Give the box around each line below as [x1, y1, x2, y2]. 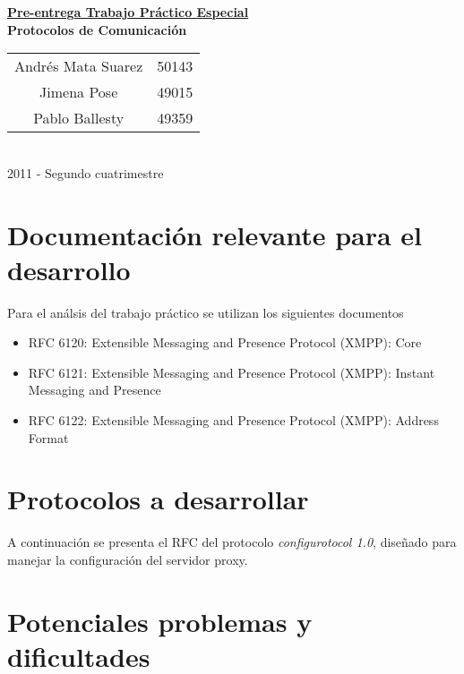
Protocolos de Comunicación [7, 20, 187, 38]
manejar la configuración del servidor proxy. [7, 550, 248, 568]
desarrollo [7, 251, 131, 287]
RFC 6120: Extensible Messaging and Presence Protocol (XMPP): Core [28, 333, 422, 352]
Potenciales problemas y [7, 602, 313, 639]
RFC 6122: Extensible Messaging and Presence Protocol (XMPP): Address [28, 411, 439, 430]
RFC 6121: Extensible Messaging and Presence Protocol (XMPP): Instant [28, 363, 435, 381]
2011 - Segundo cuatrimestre [7, 163, 164, 182]
